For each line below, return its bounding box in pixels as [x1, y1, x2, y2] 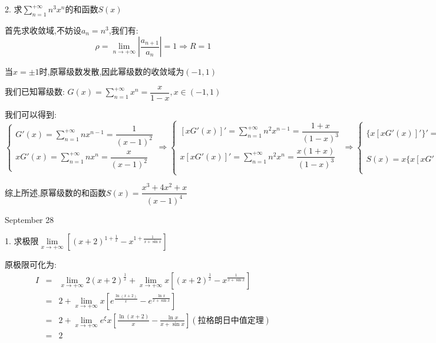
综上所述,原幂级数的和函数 [5, 186, 106, 198]
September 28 [5, 213, 54, 225]
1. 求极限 [5, 235, 39, 247]
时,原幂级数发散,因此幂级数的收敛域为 [39, 65, 184, 78]
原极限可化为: [5, 258, 57, 271]
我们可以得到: [5, 108, 57, 121]
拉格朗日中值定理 [197, 316, 264, 325]
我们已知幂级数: [5, 85, 65, 98]
